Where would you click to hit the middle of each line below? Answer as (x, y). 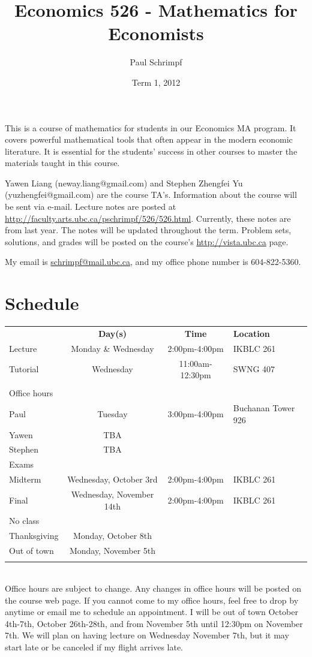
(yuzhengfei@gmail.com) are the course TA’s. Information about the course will (151, 195)
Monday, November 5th (112, 551)
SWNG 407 (254, 369)
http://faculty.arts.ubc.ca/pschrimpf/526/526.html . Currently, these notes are (148, 218)
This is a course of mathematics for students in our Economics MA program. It (151, 127)
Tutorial (24, 369)
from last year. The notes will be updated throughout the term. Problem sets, (148, 230)
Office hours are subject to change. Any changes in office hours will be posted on (153, 588)
